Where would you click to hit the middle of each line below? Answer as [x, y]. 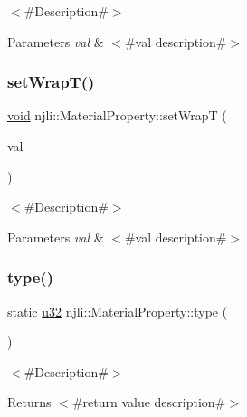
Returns [29, 402]
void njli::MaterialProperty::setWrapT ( [117, 115]
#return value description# [149, 402]
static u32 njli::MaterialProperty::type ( [118, 311]
